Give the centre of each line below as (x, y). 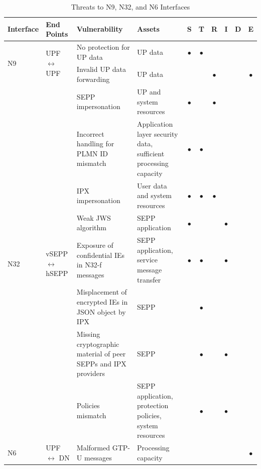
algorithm (92, 227)
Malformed (93, 448)
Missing (88, 334)
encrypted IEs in (102, 302)
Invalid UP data (101, 69)
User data (152, 185)
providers (91, 373)
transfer (149, 279)
